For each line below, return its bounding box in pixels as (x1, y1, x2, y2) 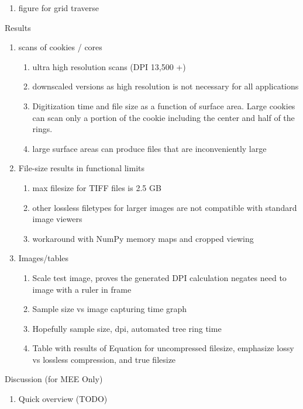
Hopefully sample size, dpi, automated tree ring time (32, 322, 222, 334)
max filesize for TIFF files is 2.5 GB (32, 181, 161, 193)
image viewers (32, 213, 82, 225)
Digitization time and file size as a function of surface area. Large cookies (32, 99, 295, 112)
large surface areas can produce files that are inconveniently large (32, 142, 267, 154)
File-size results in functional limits (18, 162, 145, 174)
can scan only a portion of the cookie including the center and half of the (32, 111, 295, 123)
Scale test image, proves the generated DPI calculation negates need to (32, 271, 287, 283)
